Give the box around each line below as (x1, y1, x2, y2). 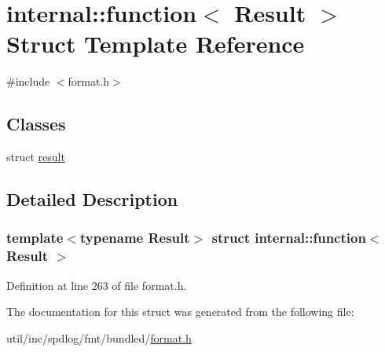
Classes (6, 112, 66, 136)
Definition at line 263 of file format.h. (6, 277, 187, 293)
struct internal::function (211, 228, 366, 247)
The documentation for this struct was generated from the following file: (6, 303, 354, 320)
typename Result (79, 228, 190, 247)
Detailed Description (6, 187, 178, 211)
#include (6, 73, 50, 90)
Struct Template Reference (6, 27, 305, 60)
